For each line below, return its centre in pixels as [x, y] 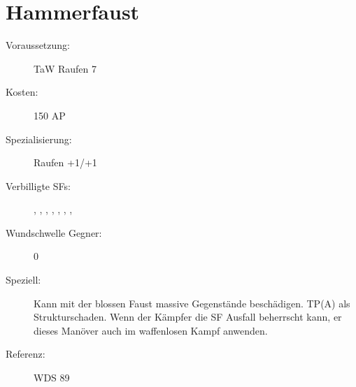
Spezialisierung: [39, 139]
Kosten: [22, 92]
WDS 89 [52, 378]
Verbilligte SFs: [38, 185]
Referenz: [26, 354]
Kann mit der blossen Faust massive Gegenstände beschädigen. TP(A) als [192, 303]
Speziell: [23, 280]
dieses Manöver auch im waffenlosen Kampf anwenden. [151, 330]
